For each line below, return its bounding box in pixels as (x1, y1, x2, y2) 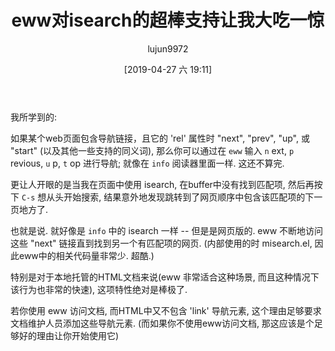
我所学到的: (10, 111, 58, 123)
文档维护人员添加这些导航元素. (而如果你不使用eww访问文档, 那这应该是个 (10, 317, 315, 329)
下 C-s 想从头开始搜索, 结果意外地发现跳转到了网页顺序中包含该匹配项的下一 (10, 191, 323, 203)
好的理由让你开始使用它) (18, 329, 120, 341)
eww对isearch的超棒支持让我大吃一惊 (11, 9, 325, 32)
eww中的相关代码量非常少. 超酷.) (18, 249, 155, 261)
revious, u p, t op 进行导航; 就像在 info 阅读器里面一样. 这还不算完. (10, 157, 285, 169)
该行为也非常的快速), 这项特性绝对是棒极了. (10, 283, 188, 295)
